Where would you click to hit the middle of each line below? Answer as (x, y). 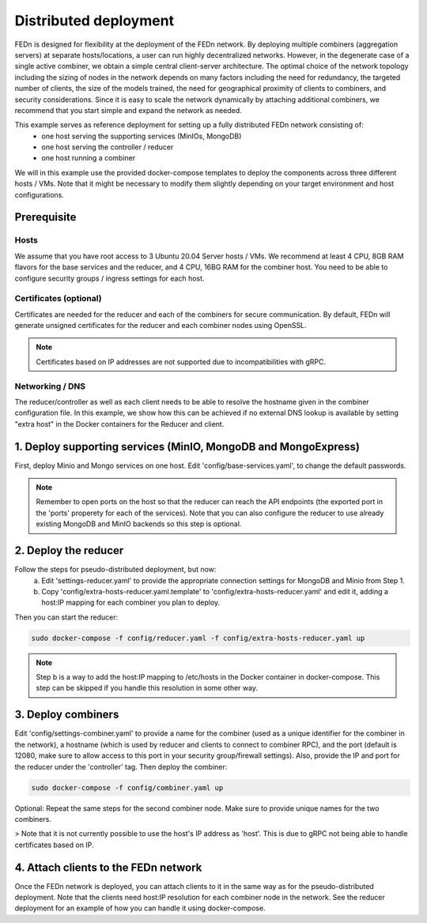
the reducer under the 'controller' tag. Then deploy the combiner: (121, 767)
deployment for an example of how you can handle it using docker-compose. (140, 908)
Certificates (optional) (58, 299)
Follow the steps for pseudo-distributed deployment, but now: (115, 570)
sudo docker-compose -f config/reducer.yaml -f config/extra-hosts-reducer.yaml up (198, 638)
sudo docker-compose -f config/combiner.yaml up (127, 787)
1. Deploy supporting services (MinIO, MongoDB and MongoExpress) (187, 446)
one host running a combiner (89, 158)
